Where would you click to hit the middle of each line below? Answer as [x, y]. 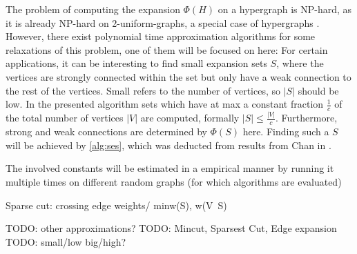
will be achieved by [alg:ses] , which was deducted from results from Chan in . [168, 145]
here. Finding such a [286, 131]
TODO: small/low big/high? [66, 241]
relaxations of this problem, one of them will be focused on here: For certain [167, 49]
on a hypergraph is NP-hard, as [285, 9]
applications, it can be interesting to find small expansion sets [136, 63]
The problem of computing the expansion [93, 9]
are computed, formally [190, 118]
